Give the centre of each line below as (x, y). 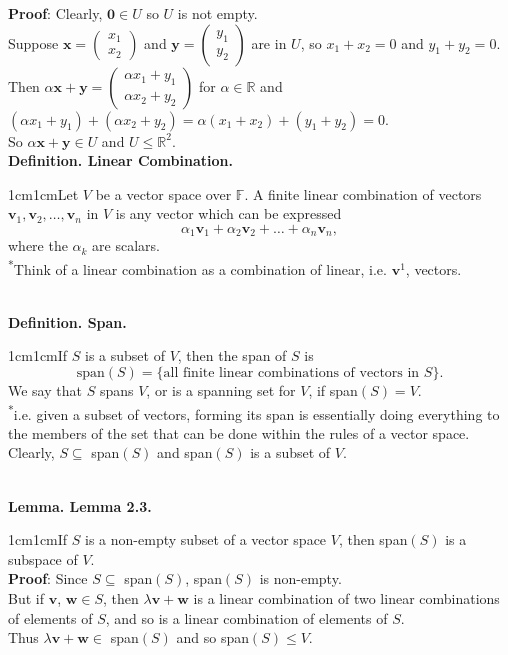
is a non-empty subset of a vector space (206, 539)
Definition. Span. (67, 321)
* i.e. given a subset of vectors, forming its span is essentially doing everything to (254, 412)
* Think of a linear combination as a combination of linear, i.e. (197, 267)
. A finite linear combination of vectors (363, 193)
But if (26, 598)
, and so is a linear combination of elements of (246, 617)
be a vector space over (163, 193)
